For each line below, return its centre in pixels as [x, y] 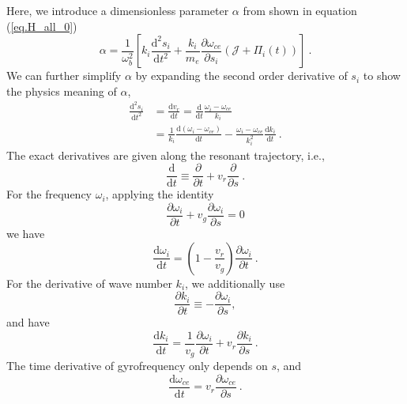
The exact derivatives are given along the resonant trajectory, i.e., [166, 155]
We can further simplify [64, 76]
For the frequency [49, 194]
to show [382, 76]
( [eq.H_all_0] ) [42, 26]
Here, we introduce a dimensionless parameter [118, 10]
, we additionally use [235, 283]
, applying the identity [160, 194]
